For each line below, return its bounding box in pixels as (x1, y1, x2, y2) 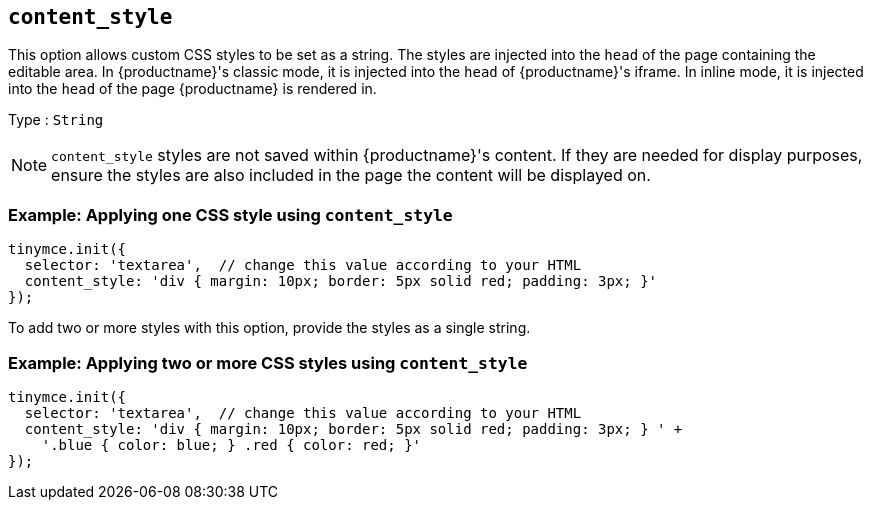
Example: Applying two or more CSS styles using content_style (8, 352, 528, 373)
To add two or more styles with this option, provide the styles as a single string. (8, 319, 531, 337)
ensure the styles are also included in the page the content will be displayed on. (51, 165, 651, 186)
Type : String (8, 111, 104, 129)
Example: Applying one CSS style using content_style (8, 204, 453, 225)
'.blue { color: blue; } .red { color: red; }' (41, 436, 422, 453)
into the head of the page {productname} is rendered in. (8, 80, 377, 98)
